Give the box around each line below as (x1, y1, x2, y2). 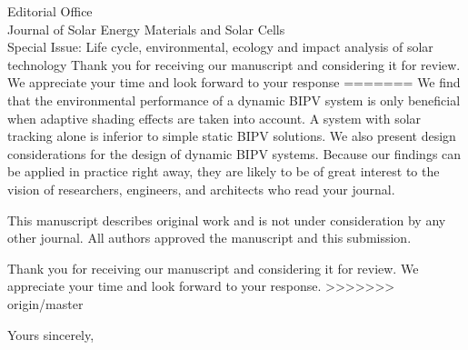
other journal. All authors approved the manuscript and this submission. (7, 228, 412, 247)
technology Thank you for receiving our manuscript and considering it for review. (7, 55, 461, 74)
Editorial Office (7, 2, 93, 20)
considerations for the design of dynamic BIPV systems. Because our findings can (7, 144, 462, 163)
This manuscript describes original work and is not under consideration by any (7, 210, 446, 229)
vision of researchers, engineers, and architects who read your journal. (7, 179, 395, 198)
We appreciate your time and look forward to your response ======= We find (7, 73, 461, 92)
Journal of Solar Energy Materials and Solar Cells (7, 19, 285, 38)
